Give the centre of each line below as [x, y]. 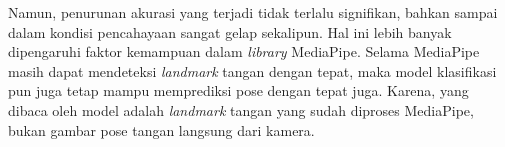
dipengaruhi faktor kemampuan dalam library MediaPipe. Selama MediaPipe [244, 51]
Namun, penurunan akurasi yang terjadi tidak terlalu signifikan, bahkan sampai [253, 12]
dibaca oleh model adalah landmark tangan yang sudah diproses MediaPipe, [241, 109]
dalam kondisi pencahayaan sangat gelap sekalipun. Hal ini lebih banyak [230, 31]
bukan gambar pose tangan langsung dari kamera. [161, 129]
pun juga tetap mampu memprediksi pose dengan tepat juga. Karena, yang [238, 90]
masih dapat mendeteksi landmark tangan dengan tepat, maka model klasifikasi [252, 70]
